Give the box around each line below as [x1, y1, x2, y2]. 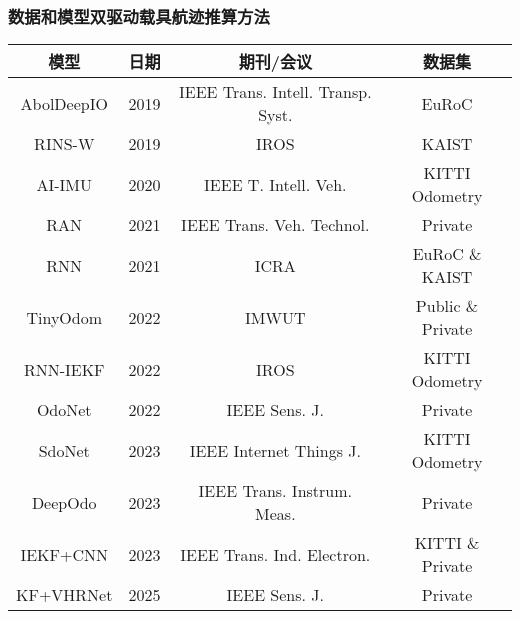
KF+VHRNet [16, 583, 113, 607]
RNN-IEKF [23, 357, 105, 381]
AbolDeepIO [20, 91, 108, 115]
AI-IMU [36, 172, 92, 196]
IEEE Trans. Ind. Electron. [180, 542, 371, 566]
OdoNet [36, 398, 92, 422]
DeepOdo [31, 490, 97, 514]
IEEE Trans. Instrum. [198, 479, 353, 503]
